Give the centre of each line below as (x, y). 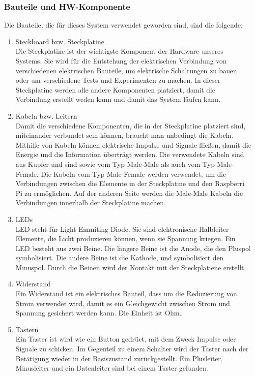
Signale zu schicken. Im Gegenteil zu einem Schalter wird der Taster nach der (132, 349)
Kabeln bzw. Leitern (46, 115)
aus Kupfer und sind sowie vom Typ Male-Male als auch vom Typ (115, 164)
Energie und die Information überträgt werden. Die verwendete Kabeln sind (130, 154)
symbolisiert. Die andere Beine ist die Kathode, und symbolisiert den (119, 258)
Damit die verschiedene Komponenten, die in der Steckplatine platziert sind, (130, 125)
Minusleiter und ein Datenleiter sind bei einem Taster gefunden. (112, 368)
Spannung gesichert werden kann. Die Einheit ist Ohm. (99, 313)
